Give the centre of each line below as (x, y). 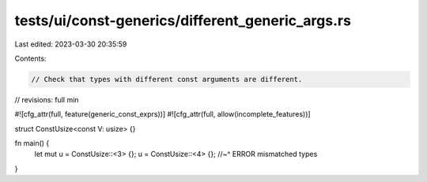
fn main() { (32, 143)
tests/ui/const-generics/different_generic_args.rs (183, 20)
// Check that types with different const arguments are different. (167, 79)
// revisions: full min (47, 99)
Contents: (30, 58)
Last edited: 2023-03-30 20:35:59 (71, 44)
